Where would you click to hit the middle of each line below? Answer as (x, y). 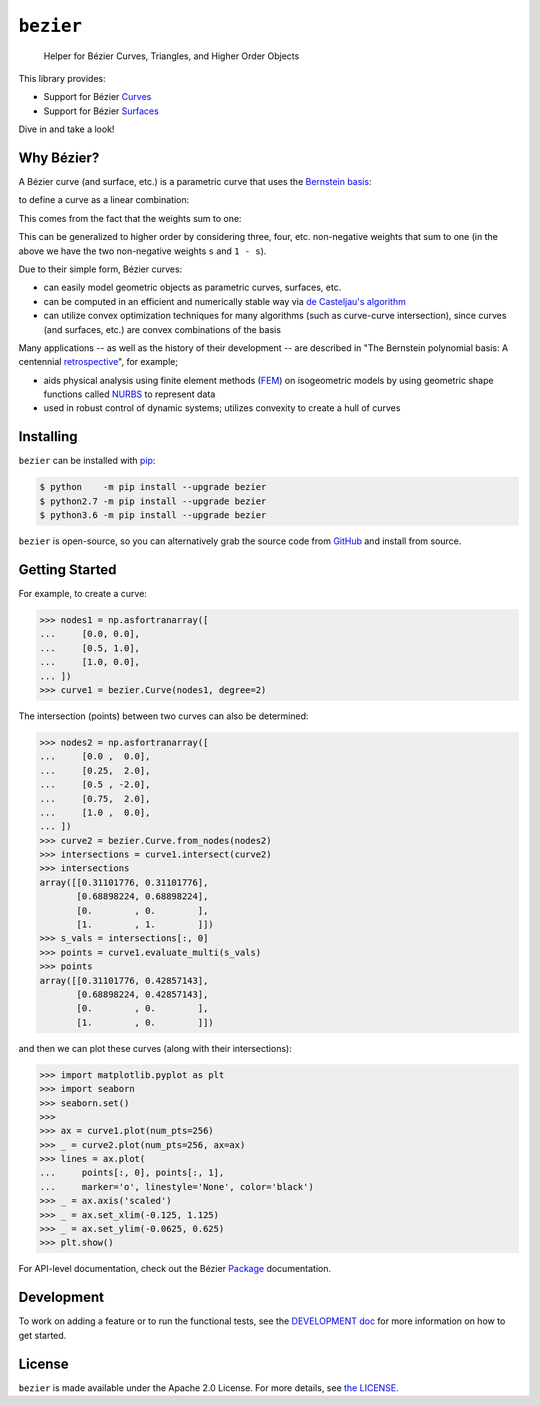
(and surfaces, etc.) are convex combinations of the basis (162, 329)
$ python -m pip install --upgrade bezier (153, 487)
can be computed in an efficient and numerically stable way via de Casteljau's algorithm (225, 301)
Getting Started (67, 569)
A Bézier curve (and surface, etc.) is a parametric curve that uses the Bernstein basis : (195, 182)
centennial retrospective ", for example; (98, 362)
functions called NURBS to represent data (129, 394)
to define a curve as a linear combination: (104, 200)
